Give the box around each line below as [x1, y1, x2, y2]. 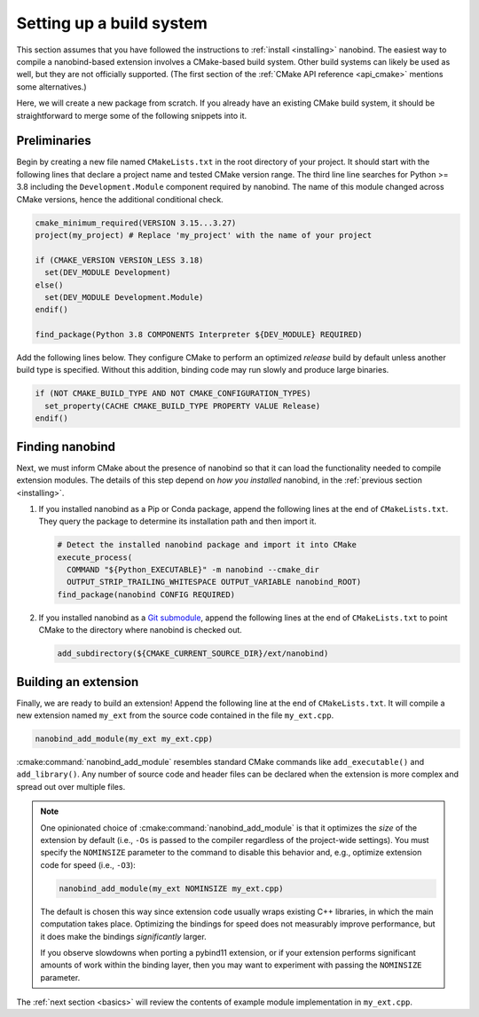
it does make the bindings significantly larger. [40, 931, 208, 942]
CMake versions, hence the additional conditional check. [16, 193, 224, 204]
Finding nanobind [16, 439, 115, 454]
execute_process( [57, 552, 133, 563]
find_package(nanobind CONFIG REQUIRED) [57, 589, 235, 599]
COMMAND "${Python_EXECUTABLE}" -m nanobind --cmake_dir [67, 564, 319, 575]
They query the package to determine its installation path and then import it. [38, 516, 317, 527]
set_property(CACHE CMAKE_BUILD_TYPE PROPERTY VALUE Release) [44, 400, 321, 411]
